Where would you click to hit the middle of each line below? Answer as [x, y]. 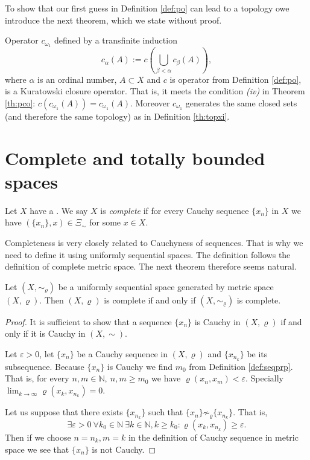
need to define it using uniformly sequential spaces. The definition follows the [148, 254]
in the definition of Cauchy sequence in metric [213, 437]
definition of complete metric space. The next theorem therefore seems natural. [151, 266]
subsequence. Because [45, 366]
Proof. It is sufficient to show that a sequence [88, 321]
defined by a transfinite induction [116, 40]
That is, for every [37, 378]
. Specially [264, 378]
